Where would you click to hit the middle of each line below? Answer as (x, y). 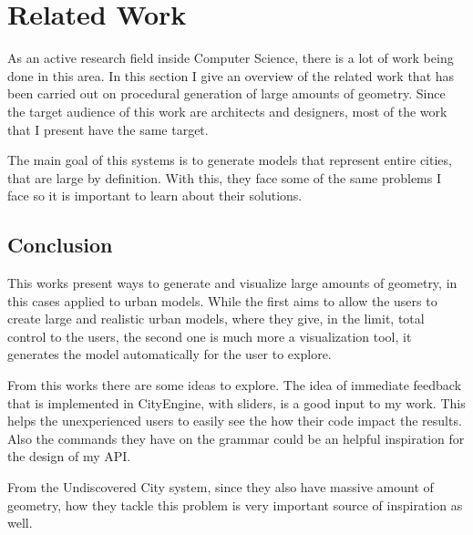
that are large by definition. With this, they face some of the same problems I (225, 177)
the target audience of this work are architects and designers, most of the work (227, 111)
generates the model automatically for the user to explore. (170, 354)
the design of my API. (69, 456)
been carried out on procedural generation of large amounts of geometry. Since (226, 93)
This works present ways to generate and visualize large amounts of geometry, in (232, 283)
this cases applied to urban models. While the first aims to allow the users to (222, 300)
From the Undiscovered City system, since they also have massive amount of (221, 487)
